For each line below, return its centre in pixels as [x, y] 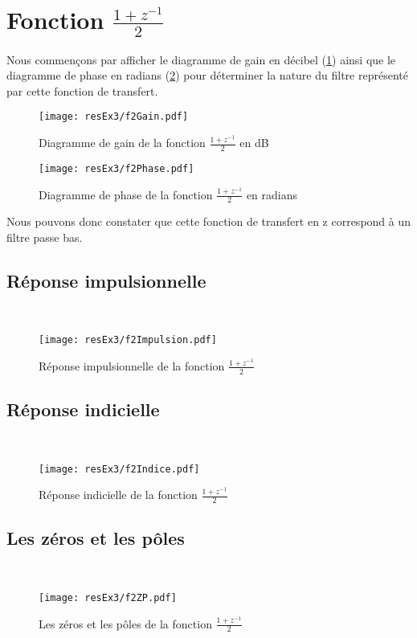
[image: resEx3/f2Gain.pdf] [114, 117]
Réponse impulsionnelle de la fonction [132, 365]
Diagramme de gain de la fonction [122, 143]
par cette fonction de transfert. [82, 90]
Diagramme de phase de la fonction [126, 194]
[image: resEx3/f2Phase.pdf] [117, 168]
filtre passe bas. [45, 237]
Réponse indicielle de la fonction [118, 495]
